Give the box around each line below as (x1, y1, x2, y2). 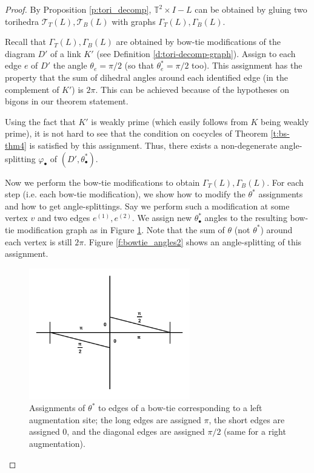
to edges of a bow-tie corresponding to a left (98, 401, 262, 414)
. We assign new (132, 211, 192, 224)
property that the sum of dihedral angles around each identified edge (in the (5, 70, 289, 83)
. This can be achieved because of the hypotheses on (95, 83, 290, 95)
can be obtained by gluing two (195, 3, 307, 15)
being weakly (261, 115, 309, 128)
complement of (5, 83, 59, 95)
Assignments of (29, 401, 85, 414)
